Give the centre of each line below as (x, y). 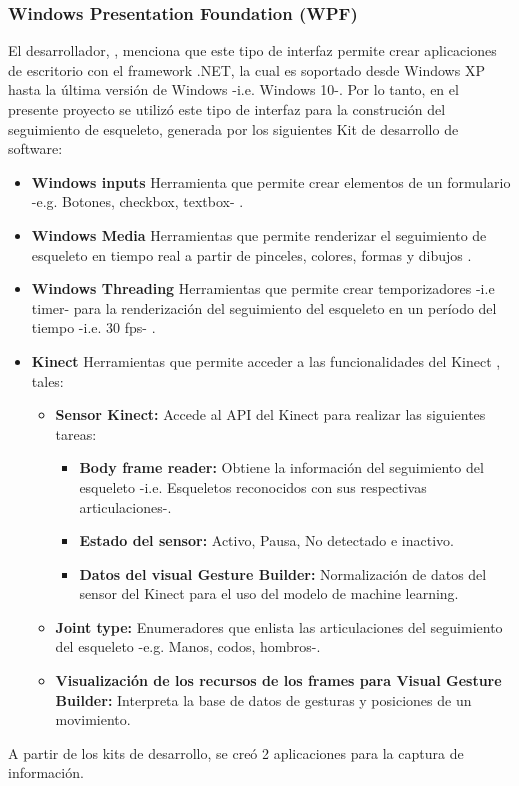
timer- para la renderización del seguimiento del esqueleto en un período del (264, 307)
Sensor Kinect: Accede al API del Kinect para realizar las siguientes (270, 414)
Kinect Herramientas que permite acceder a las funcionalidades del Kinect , (266, 360)
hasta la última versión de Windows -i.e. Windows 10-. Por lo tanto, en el (233, 89)
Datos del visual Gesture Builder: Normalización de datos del (283, 573)
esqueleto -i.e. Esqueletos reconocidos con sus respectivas (253, 486)
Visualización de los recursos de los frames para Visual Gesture (278, 680)
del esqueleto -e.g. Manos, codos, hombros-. (188, 646)
